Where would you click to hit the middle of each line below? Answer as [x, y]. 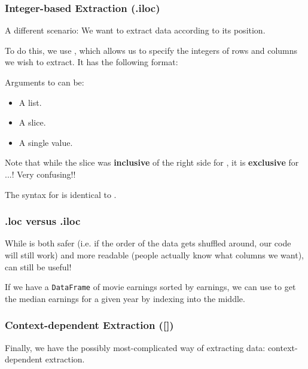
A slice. [32, 122]
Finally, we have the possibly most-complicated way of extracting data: [135, 347]
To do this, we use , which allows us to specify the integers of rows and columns [151, 50]
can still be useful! [38, 266]
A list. [30, 102]
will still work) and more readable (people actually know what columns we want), [154, 254]
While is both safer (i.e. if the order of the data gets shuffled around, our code [148, 243]
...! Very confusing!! [40, 174]
